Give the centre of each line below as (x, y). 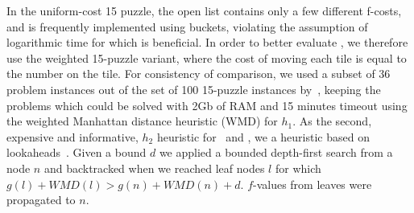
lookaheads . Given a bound (77, 152)
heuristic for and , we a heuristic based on (263, 136)
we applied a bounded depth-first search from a (276, 152)
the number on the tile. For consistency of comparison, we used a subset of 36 (199, 74)
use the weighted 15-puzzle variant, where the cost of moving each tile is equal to (207, 57)
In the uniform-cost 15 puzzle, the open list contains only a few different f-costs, (204, 10)
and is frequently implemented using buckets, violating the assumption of (187, 26)
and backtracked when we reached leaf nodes (154, 168)
